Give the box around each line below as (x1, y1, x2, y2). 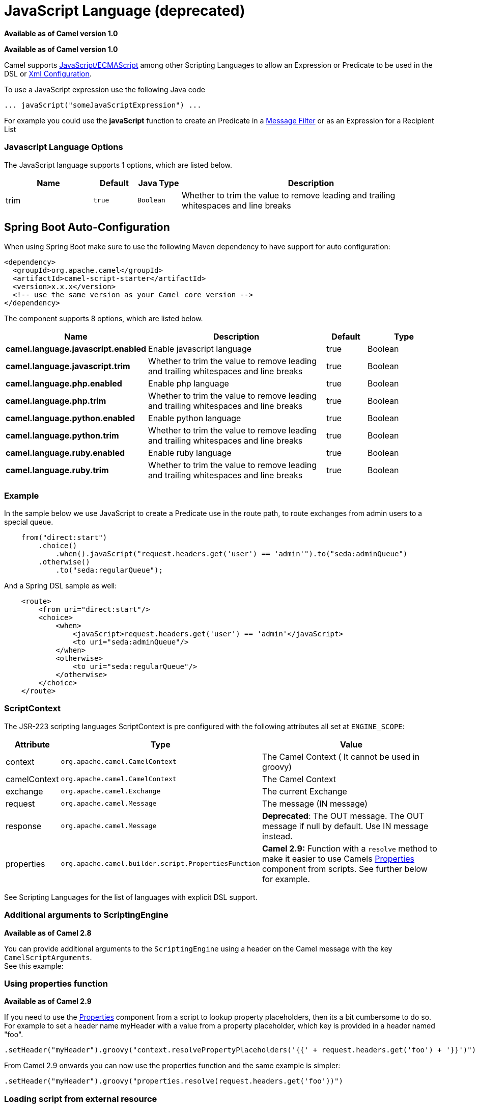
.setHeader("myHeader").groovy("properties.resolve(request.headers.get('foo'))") (4, 1077, 343, 1086)
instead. (262, 831, 293, 841)
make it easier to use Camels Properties (262, 853, 415, 864)
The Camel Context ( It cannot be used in (262, 751, 420, 762)
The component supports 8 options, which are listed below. (4, 314, 203, 323)
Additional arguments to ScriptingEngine (4, 910, 168, 920)
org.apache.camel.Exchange (61, 787, 161, 795)
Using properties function (4, 978, 108, 989)
